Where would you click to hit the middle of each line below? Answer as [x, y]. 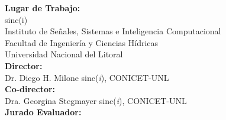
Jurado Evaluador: [43, 112]
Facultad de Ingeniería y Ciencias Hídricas [82, 42]
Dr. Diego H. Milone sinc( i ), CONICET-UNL [87, 77]
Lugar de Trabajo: [43, 8]
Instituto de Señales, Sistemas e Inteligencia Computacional [113, 31]
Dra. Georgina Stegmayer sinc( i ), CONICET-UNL [96, 100]
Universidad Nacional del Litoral [64, 54]
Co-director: [30, 89]
